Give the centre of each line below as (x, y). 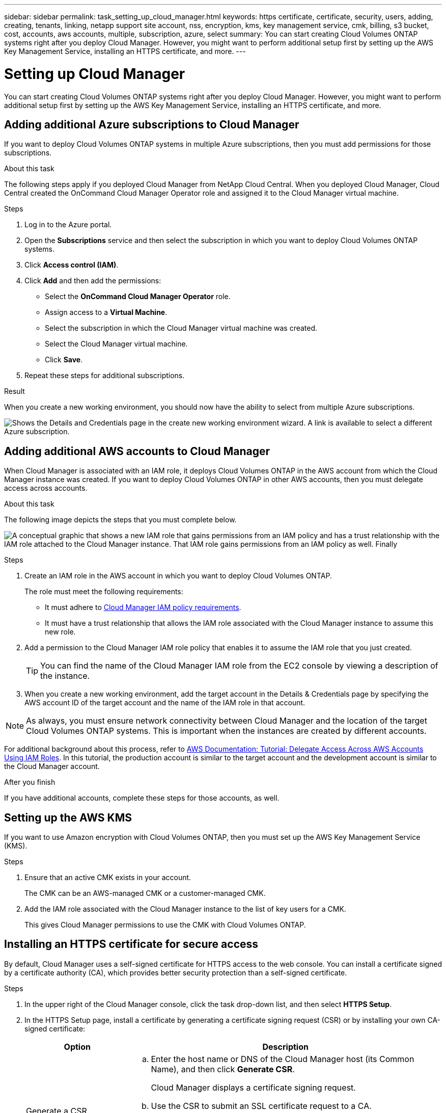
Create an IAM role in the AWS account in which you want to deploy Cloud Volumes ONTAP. (178, 576)
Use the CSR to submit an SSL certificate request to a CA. (261, 1106)
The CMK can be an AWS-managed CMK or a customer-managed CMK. (145, 893)
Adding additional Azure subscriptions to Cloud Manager (152, 124)
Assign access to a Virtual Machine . (106, 312)
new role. (60, 632)
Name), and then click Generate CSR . (223, 1069)
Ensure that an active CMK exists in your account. (108, 878)
